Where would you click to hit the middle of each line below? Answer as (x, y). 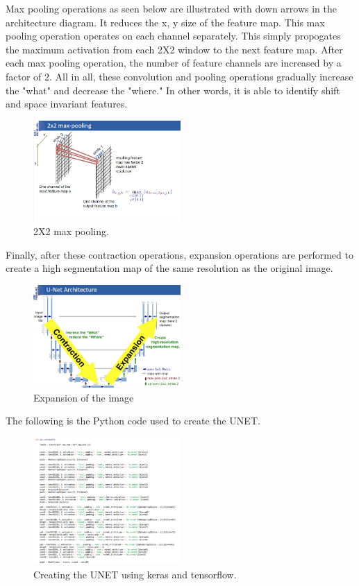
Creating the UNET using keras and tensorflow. (135, 575)
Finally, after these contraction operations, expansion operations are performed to (179, 254)
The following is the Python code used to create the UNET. (133, 421)
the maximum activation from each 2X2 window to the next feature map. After (174, 49)
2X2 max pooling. (71, 231)
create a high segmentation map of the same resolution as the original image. (169, 268)
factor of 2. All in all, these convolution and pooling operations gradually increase (179, 76)
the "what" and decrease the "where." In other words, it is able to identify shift (173, 90)
